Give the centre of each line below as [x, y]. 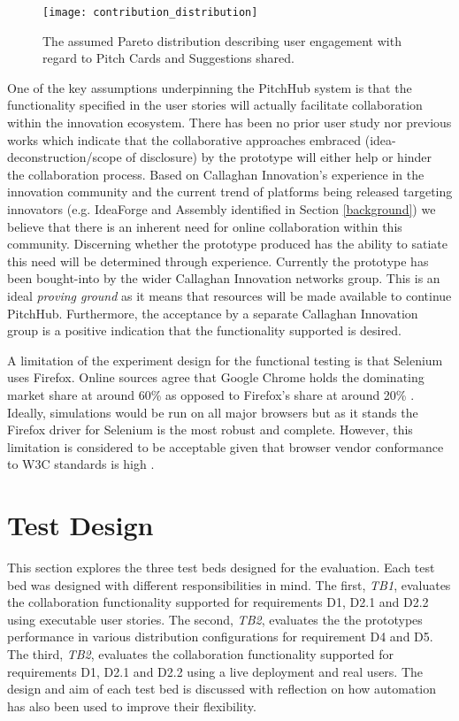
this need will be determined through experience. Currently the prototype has [218, 261]
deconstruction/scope [65, 157]
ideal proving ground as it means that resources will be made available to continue [229, 295]
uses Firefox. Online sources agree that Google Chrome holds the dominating [216, 377]
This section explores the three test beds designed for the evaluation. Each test [221, 568]
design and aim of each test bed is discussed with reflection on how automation [222, 689]
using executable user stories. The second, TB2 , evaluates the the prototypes [215, 619]
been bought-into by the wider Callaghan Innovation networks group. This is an [224, 278]
